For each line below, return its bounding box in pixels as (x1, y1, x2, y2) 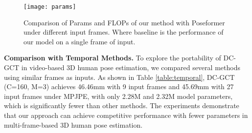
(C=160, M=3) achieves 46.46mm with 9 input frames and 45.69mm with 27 (4, 81, 234, 92)
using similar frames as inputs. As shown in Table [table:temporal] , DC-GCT (4, 72, 235, 82)
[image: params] (23, 3, 76, 10)
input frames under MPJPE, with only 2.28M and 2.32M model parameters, (4, 91, 233, 101)
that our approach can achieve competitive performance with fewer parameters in (4, 110, 248, 120)
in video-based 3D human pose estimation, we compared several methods (21, 62, 240, 73)
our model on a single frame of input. (23, 36, 136, 46)
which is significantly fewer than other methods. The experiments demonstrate (4, 100, 239, 111)
